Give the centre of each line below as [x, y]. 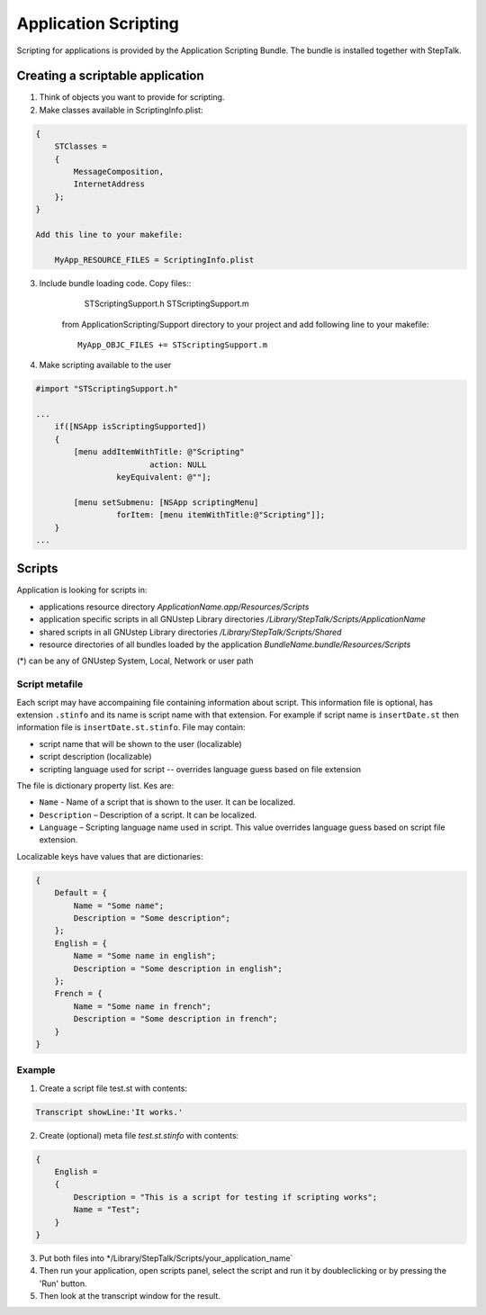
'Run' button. [63, 1283]
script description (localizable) [95, 757]
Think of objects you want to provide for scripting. [132, 97]
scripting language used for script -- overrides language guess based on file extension [200, 769]
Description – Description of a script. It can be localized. [148, 815]
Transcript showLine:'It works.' [109, 1112]
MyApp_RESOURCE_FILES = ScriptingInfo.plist [154, 260]
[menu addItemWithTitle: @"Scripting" [159, 452]
